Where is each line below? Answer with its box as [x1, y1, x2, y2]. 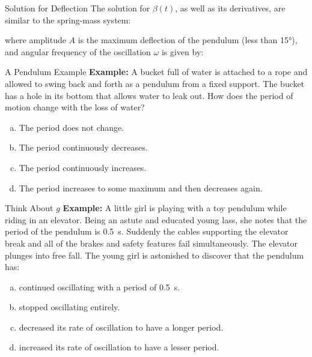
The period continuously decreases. [19, 141, 148, 154]
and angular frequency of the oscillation [5, 45, 151, 58]
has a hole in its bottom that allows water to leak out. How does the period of [5, 89, 293, 101]
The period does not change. [19, 121, 124, 133]
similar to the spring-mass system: [5, 13, 131, 26]
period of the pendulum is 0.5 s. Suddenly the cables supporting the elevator [5, 225, 289, 238]
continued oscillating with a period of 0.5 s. [19, 280, 180, 293]
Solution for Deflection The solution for [5, 2, 150, 14]
